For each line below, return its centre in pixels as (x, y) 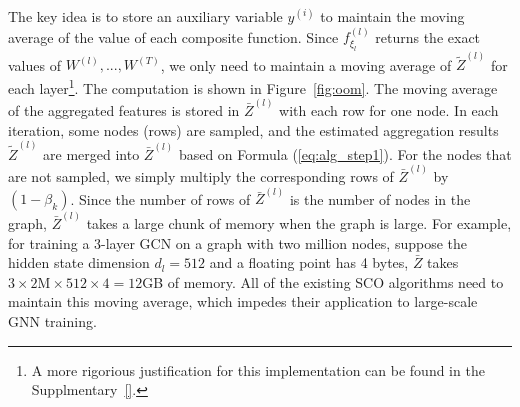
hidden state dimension (79, 262)
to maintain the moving (392, 16)
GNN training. (52, 320)
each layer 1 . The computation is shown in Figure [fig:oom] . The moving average (253, 86)
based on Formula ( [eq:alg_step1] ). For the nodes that (345, 153)
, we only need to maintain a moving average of (306, 64)
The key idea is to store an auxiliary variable (145, 16)
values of (34, 64)
